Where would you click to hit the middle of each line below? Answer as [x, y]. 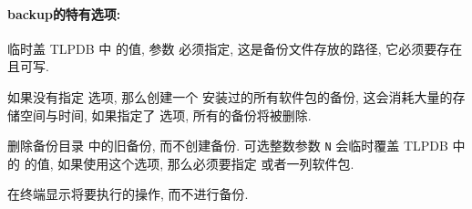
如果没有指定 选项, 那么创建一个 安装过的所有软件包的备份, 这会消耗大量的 [230, 96]
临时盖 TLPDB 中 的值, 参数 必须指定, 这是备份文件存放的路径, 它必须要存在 [235, 48]
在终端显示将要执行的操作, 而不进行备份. [128, 194]
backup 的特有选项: [64, 13]
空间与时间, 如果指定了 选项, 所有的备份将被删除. [165, 115]
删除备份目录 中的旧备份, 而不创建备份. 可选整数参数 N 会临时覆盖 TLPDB [228, 146]
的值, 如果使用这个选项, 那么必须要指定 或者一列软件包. [189, 163]
